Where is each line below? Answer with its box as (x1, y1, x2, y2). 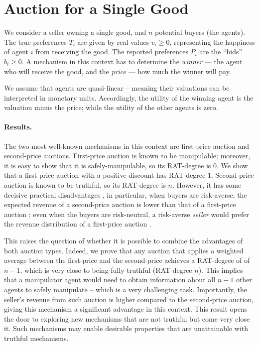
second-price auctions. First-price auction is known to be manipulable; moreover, (4, 150, 251, 161)
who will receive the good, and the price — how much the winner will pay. (4, 66, 231, 76)
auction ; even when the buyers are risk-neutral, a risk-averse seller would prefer (4, 209, 249, 219)
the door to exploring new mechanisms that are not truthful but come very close (4, 313, 250, 324)
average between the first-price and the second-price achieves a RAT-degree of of (4, 255, 250, 265)
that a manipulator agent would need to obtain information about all (4, 274, 216, 285)
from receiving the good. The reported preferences (35, 46, 188, 57)
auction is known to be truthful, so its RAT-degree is (4, 180, 166, 190)
